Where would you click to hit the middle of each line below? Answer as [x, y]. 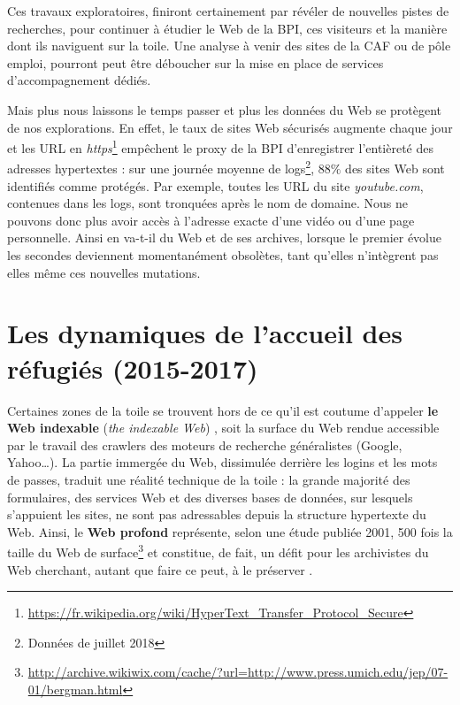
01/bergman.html [75, 689]
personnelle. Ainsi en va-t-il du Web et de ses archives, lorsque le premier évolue [224, 238]
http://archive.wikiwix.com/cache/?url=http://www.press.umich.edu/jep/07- [238, 672]
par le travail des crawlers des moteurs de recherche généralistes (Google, [205, 444]
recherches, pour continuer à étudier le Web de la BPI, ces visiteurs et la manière [227, 28]
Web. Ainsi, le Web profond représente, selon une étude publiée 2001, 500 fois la [230, 531]
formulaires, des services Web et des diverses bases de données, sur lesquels [210, 497]
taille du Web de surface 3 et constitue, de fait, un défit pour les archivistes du [218, 551]
